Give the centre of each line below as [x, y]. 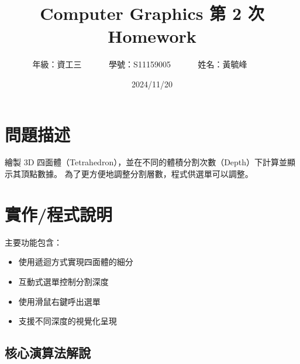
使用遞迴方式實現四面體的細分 [76, 262]
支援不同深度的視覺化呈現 [68, 321]
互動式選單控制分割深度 [63, 281]
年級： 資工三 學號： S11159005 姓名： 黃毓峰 [140, 64]
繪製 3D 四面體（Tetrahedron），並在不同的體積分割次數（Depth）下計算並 [146, 162]
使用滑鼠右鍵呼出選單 [59, 301]
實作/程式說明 [59, 214]
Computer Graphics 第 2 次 [152, 13]
